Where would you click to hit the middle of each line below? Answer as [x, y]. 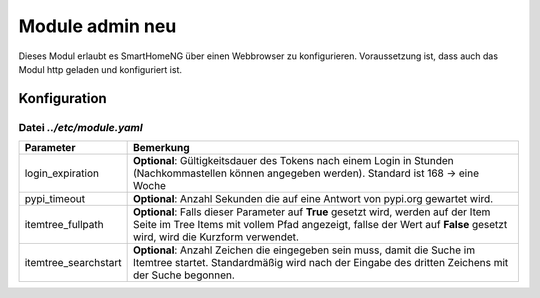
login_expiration [62, 173]
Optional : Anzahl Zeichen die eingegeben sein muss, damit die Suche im [303, 250]
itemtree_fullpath [64, 225]
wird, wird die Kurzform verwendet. [216, 237]
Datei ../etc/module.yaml [81, 127]
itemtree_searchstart [73, 263]
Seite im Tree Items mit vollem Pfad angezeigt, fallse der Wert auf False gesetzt [320, 225]
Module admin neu [97, 26]
